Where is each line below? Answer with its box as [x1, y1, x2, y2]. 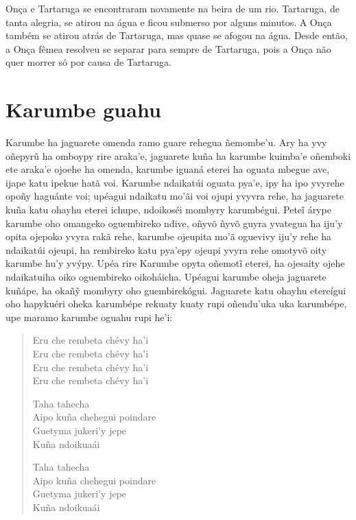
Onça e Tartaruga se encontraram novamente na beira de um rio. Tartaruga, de [5, 1, 340, 15]
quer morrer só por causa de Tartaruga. [5, 55, 171, 69]
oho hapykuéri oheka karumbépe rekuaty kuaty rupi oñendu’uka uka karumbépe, [5, 296, 347, 311]
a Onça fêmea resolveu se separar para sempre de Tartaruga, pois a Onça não [5, 41, 331, 56]
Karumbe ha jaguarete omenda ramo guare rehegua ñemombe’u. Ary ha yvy [5, 135, 327, 150]
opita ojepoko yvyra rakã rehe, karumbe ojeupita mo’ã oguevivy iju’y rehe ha [5, 229, 332, 244]
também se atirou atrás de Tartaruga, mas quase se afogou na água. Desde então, [5, 28, 348, 43]
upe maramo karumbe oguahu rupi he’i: [5, 309, 173, 324]
